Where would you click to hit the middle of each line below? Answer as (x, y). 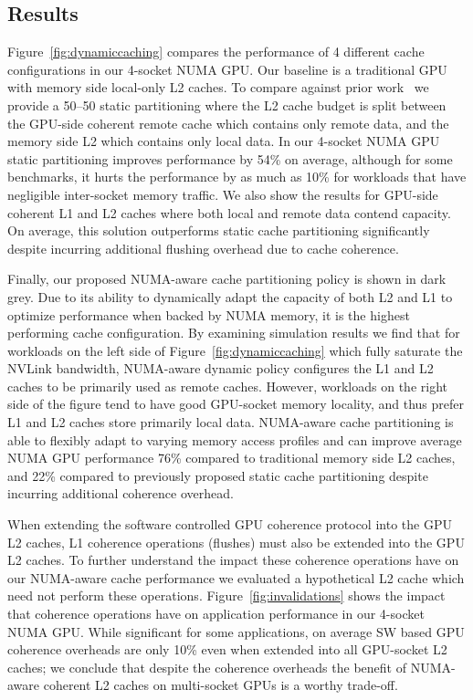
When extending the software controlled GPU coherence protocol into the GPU (230, 524)
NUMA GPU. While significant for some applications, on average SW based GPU (236, 631)
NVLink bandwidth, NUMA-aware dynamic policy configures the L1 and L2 (221, 368)
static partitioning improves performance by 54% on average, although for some (230, 158)
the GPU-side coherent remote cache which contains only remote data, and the (228, 123)
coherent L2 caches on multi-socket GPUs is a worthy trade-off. (221, 685)
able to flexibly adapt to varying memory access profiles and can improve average (235, 439)
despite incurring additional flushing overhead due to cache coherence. (203, 248)
